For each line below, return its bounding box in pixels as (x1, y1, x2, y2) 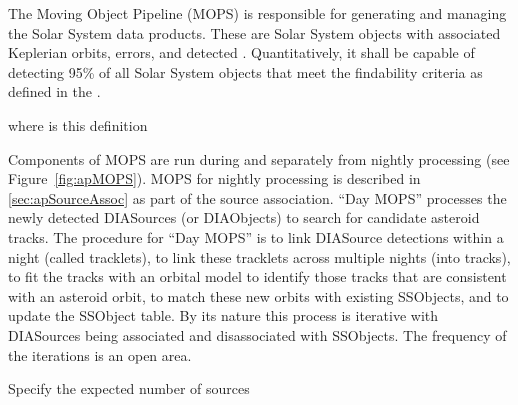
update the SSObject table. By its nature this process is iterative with (8, 305, 439, 326)
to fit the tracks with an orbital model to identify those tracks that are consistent (8, 266, 507, 287)
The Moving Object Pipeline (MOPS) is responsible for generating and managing (8, 3, 507, 23)
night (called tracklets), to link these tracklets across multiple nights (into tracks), (8, 246, 511, 267)
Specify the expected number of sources (8, 378, 250, 399)
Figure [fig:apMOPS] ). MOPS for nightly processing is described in (8, 168, 421, 189)
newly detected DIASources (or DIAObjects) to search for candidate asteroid (8, 207, 480, 228)
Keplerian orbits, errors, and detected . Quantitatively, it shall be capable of (8, 42, 475, 63)
